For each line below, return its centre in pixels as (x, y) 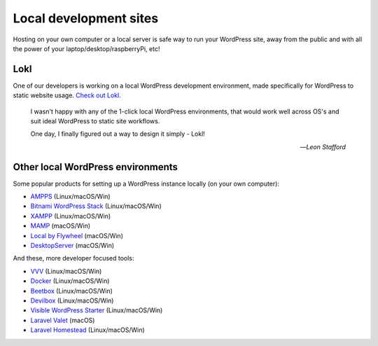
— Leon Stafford (323, 146)
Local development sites (86, 18)
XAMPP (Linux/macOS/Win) (71, 216)
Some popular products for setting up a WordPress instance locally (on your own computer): (146, 184)
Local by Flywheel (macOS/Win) (77, 235)
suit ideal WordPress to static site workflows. (95, 121)
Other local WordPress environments (96, 167)
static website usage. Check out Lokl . (67, 95)
